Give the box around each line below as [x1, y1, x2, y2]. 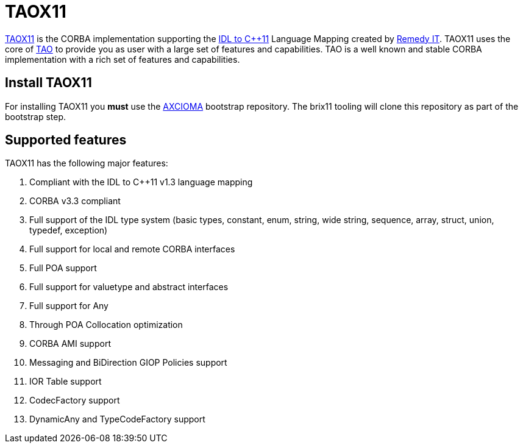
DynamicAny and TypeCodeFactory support [29, 414, 205, 425]
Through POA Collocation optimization [29, 319, 183, 330]
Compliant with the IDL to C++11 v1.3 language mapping [29, 177, 253, 188]
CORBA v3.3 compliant [29, 196, 121, 207]
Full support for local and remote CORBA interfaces [29, 244, 235, 255]
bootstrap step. [5, 111, 66, 122]
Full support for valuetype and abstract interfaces [29, 282, 229, 293]
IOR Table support [29, 376, 102, 387]
